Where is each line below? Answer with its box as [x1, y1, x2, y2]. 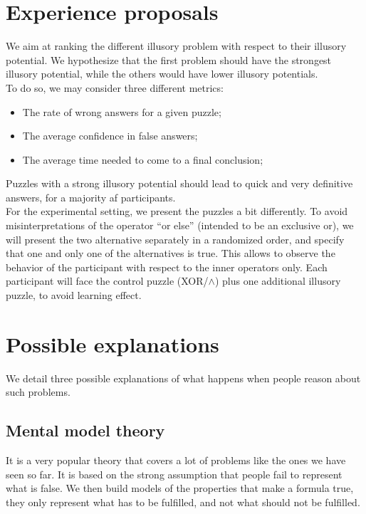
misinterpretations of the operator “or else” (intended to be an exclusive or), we [6, 218, 354, 233]
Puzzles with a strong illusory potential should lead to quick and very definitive [6, 176, 353, 191]
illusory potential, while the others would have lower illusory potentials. [6, 66, 318, 81]
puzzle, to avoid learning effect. [6, 288, 142, 303]
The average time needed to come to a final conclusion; [22, 152, 263, 167]
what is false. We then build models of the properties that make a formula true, [6, 481, 354, 495]
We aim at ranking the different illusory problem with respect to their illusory [6, 38, 347, 53]
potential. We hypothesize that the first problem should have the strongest [6, 52, 332, 67]
